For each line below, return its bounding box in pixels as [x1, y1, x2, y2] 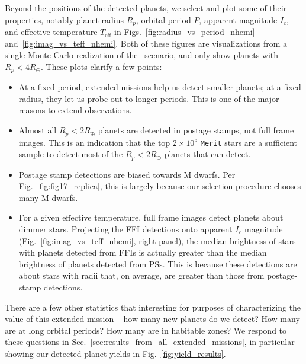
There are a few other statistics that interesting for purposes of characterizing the [5, 301, 301, 313]
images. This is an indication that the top [18, 136, 170, 148]
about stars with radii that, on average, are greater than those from [18, 269, 265, 282]
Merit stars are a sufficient [200, 136, 297, 148]
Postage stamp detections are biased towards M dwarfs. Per [18, 168, 236, 180]
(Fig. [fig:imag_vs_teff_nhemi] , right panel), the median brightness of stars [18, 234, 296, 247]
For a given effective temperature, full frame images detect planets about [18, 211, 284, 223]
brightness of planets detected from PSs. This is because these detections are [18, 257, 297, 270]
